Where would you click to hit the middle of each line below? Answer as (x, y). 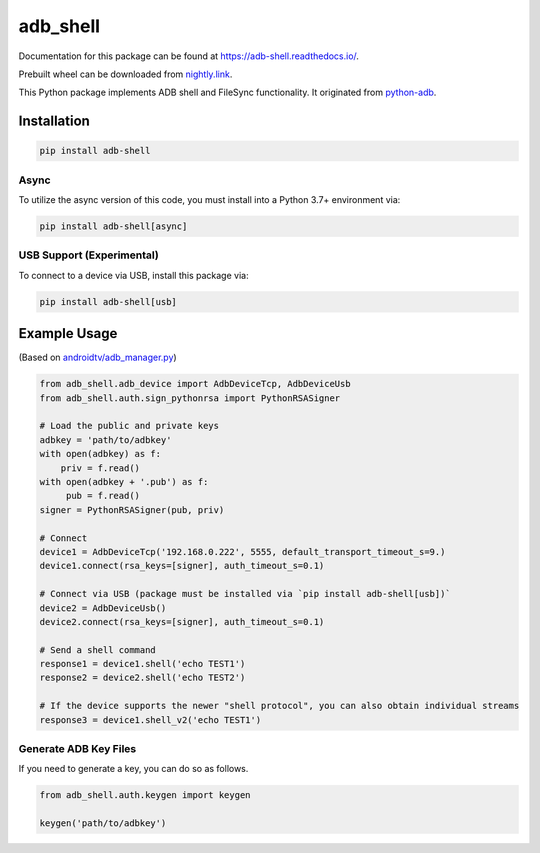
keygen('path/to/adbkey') (103, 823)
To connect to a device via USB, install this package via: (133, 275)
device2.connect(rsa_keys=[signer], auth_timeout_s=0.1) (182, 621)
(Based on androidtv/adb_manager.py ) (97, 357)
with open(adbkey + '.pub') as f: (124, 481)
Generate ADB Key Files (77, 748)
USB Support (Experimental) (88, 255)
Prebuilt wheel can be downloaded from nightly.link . (125, 74)
